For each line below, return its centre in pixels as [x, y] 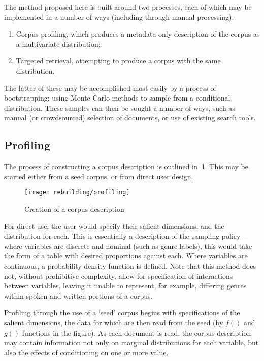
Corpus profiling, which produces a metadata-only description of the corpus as [138, 34]
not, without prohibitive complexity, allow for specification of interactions [119, 275]
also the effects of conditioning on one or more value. [86, 352]
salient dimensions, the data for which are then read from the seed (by [114, 322]
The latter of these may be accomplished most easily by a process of [110, 88]
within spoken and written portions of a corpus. [78, 295]
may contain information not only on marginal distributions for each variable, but [131, 342]
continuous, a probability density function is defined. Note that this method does [130, 265]
